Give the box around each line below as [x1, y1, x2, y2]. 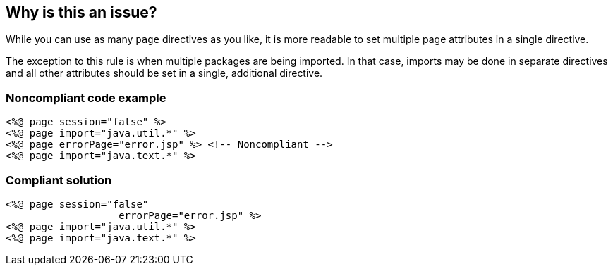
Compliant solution [6, 172, 112, 187]
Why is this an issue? [6, 4, 157, 21]
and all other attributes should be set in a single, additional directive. [6, 67, 323, 80]
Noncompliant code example [6, 90, 166, 105]
